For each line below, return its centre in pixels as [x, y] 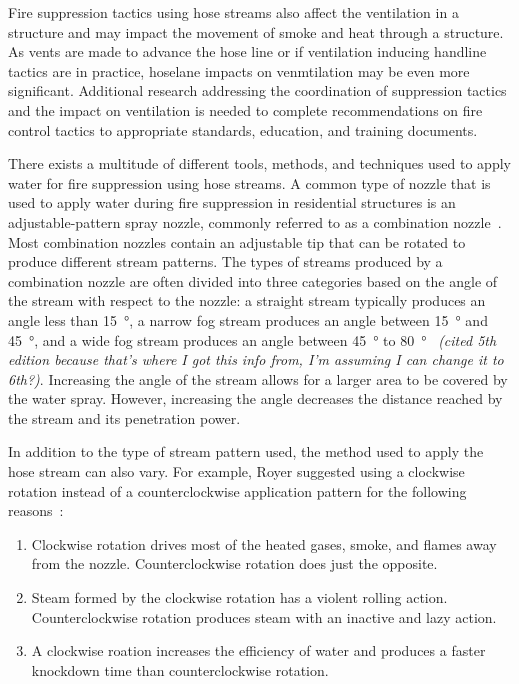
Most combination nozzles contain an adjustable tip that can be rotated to [237, 241]
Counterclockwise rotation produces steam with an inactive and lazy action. [264, 616]
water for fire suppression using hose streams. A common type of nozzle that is [249, 182]
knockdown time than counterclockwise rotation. [180, 669]
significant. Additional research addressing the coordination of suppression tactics [257, 90]
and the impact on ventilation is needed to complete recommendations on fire [245, 109]
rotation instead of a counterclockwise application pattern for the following [237, 490]
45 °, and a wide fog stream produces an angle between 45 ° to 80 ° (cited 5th [252, 339]
